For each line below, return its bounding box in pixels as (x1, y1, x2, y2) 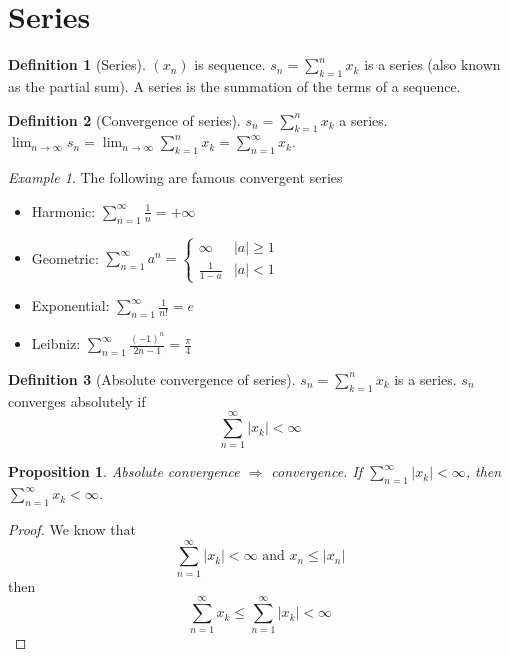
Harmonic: (31, 200, 96, 221)
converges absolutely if (8, 390, 146, 411)
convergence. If (271, 461, 363, 482)
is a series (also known (364, 54, 501, 75)
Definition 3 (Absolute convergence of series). (8, 368, 296, 389)
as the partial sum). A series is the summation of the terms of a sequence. (8, 75, 461, 96)
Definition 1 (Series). (8, 54, 146, 75)
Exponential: (31, 295, 110, 316)
